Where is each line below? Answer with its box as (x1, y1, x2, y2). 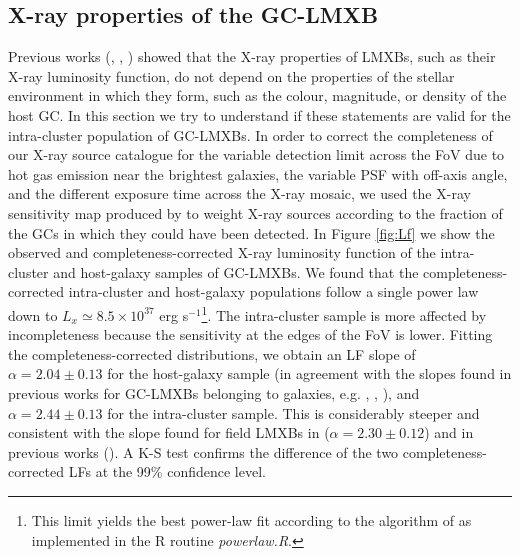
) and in (424, 422, 474, 443)
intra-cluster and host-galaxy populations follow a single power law (68, 281, 479, 302)
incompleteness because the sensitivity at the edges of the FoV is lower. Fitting (8, 324, 493, 345)
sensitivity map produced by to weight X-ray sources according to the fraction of (8, 202, 503, 223)
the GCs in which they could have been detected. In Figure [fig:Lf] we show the (8, 222, 495, 243)
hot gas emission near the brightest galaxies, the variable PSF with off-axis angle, (8, 163, 508, 184)
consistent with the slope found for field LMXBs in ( (8, 422, 330, 443)
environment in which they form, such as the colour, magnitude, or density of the (8, 85, 507, 106)
